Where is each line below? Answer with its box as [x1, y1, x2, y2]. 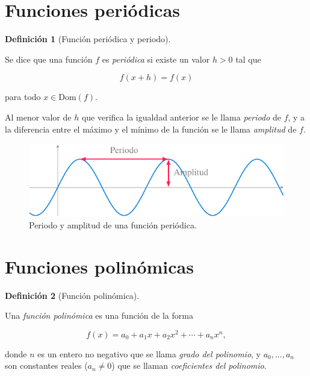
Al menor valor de [5, 110, 72, 123]
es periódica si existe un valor [102, 52, 210, 65]
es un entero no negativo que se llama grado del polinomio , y [37, 347, 261, 360]
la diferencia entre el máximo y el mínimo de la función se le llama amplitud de [5, 122, 297, 135]
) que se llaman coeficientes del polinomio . [111, 359, 267, 372]
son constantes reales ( [5, 359, 88, 372]
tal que [235, 52, 261, 65]
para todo [5, 90, 41, 103]
